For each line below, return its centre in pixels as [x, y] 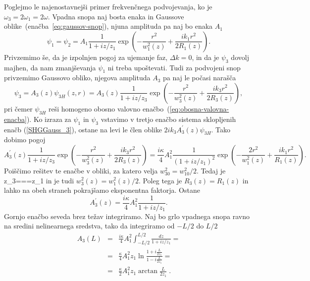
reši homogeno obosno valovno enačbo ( [109, 108]
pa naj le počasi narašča [199, 78]
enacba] [15, 119]
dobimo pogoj [25, 140]
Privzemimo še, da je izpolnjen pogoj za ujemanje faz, [86, 57]
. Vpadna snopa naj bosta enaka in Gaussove [116, 16]
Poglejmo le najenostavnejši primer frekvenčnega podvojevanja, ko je [108, 6]
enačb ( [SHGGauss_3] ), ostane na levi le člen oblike [83, 129]
